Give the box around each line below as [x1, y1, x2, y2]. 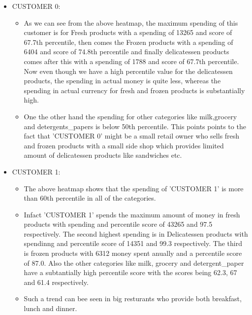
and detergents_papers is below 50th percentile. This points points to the [24, 121, 246, 131]
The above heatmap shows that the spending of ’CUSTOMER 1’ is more [24, 183, 244, 193]
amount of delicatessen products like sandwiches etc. [24, 150, 182, 160]
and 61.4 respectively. [24, 277, 89, 287]
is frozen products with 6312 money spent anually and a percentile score [24, 248, 242, 258]
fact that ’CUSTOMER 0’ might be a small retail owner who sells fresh [24, 131, 240, 141]
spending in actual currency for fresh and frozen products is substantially [24, 85, 245, 95]
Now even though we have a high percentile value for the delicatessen [24, 66, 233, 76]
